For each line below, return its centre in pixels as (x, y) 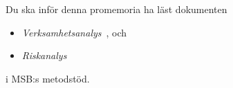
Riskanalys (44, 55)
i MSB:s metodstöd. (48, 78)
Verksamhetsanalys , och (74, 32)
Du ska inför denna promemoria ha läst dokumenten (116, 9)
